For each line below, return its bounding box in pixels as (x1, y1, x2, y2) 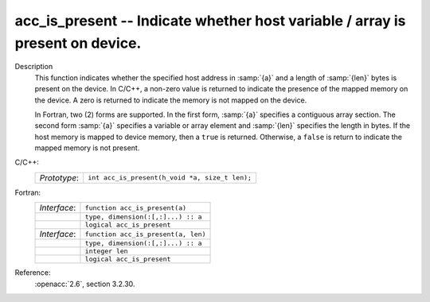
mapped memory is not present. (34, 143, 140, 153)
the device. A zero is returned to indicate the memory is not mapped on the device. (34, 95, 307, 105)
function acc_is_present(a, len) (84, 230, 206, 238)
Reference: (14, 268, 51, 277)
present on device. (14, 34, 142, 52)
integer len (84, 247, 128, 256)
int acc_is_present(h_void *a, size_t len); (88, 173, 252, 182)
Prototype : (39, 172, 80, 183)
